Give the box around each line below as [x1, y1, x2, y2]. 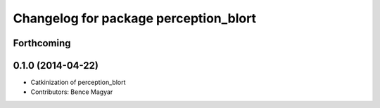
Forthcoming [13, 37, 71, 49]
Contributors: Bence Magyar [30, 88, 113, 96]
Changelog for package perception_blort [13, 11, 257, 26]
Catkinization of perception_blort [30, 78, 126, 87]
